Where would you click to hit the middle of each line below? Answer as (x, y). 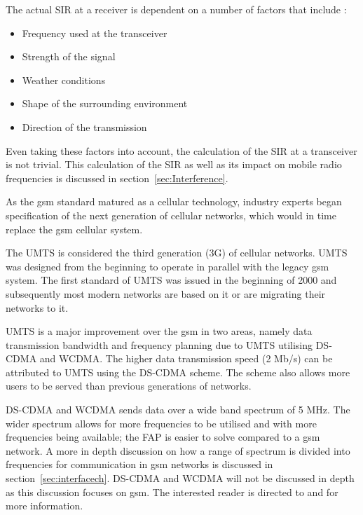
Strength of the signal (69, 56)
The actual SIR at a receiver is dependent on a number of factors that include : (176, 9)
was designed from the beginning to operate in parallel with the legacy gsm (167, 266)
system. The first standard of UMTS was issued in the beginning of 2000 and (171, 280)
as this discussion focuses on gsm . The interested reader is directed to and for (172, 492)
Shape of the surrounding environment (105, 103)
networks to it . (37, 307)
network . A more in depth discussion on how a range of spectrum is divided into (178, 450)
